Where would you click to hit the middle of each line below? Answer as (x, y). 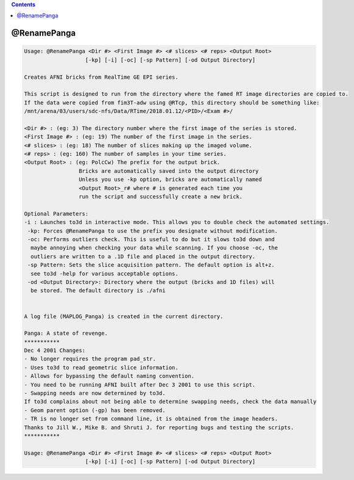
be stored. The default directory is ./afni (98, 291)
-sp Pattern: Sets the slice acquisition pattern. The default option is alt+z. (151, 265)
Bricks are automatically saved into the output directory (168, 171)
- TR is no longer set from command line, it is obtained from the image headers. (151, 419)
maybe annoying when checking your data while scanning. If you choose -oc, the (154, 248)
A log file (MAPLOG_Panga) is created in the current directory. (124, 316)
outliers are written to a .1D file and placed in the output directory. (143, 256)
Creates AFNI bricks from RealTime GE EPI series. (101, 77)
